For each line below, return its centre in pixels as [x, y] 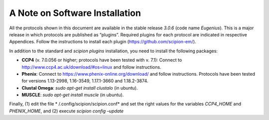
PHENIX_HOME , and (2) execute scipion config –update [67, 111]
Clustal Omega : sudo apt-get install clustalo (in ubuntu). [80, 88]
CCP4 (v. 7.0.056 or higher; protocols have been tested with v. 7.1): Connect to [102, 60]
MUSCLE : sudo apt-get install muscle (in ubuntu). [73, 95]
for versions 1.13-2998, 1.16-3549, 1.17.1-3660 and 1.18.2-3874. [85, 81]
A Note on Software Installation [75, 13]
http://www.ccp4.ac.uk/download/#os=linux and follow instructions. [91, 67]
